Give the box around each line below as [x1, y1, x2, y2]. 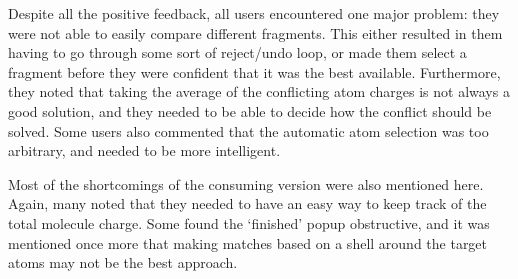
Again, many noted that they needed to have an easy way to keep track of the [8, 193, 487, 214]
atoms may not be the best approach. [8, 252, 238, 273]
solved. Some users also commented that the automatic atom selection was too [8, 120, 489, 141]
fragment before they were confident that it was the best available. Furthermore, [8, 61, 501, 82]
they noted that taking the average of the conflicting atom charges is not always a [8, 81, 510, 102]
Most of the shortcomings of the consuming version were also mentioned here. [8, 173, 484, 194]
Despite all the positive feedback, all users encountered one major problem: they [8, 3, 500, 23]
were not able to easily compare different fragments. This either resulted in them [8, 22, 503, 43]
